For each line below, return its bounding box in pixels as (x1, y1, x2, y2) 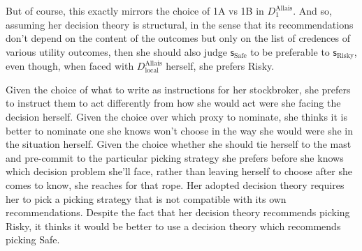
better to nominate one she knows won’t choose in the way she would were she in (6, 123, 353, 137)
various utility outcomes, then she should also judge (6, 44, 227, 59)
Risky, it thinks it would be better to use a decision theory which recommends (6, 218, 341, 233)
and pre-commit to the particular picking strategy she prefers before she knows (6, 150, 344, 165)
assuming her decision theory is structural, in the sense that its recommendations (6, 17, 354, 31)
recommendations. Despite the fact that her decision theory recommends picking (6, 205, 350, 220)
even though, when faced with (6, 59, 134, 73)
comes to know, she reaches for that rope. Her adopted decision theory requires (6, 177, 345, 192)
